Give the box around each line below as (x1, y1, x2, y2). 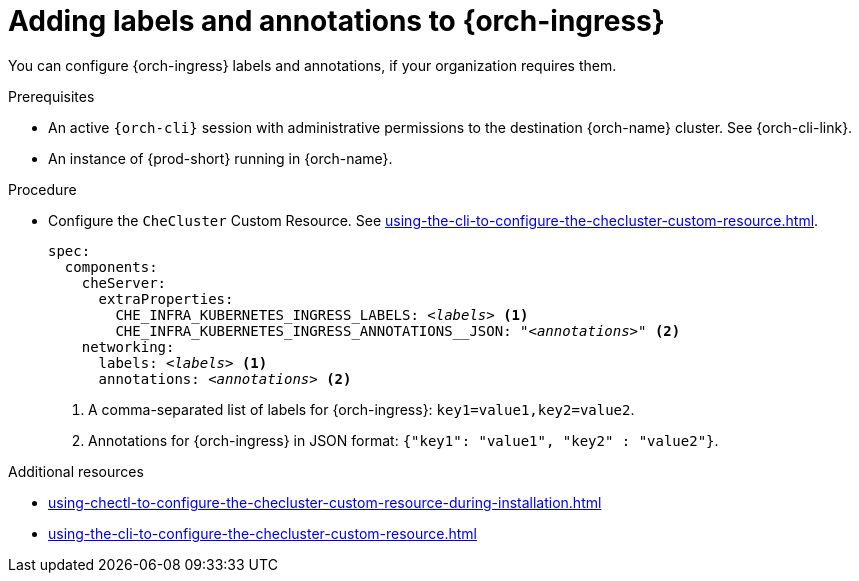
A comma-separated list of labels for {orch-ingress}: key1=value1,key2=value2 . (88, 400, 635, 418)
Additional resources (8, 462, 144, 480)
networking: (81, 338, 175, 355)
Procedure (8, 180, 77, 198)
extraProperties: (98, 290, 234, 307)
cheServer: (81, 274, 167, 291)
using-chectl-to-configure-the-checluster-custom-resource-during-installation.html (48, 493, 602, 511)
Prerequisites (8, 87, 95, 105)
